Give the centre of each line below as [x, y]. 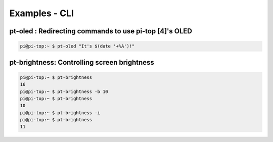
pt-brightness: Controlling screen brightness [82, 62]
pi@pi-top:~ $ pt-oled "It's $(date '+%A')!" [77, 46]
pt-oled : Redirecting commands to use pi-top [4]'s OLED [101, 31]
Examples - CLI [42, 13]
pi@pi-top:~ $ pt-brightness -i [60, 113]
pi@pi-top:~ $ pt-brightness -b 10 [64, 91]
